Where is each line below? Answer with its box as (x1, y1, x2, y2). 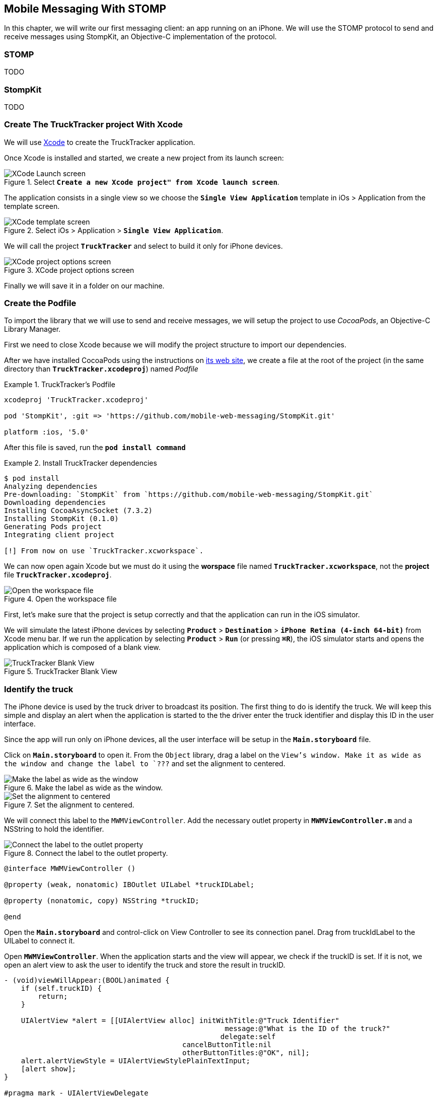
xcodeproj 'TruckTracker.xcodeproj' (4, 396, 149, 404)
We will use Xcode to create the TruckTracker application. (4, 137, 195, 147)
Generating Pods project (4, 523, 102, 531)
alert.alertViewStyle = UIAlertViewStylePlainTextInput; (21, 1057, 250, 1065)
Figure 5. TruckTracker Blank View (4, 667, 118, 676)
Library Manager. (4, 325, 61, 334)
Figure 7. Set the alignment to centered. (4, 800, 134, 810)
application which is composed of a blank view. (4, 643, 161, 652)
